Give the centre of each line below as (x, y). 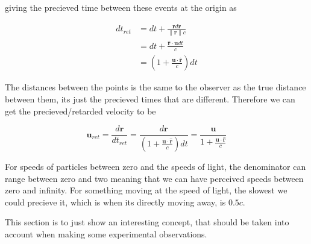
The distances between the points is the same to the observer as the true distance (155, 87)
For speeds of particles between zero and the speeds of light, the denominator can (155, 167)
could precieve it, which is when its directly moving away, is (115, 202)
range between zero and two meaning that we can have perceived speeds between (154, 178)
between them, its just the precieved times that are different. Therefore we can (150, 99)
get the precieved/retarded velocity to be (80, 111)
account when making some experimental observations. (106, 234)
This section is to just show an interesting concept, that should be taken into (147, 222)
